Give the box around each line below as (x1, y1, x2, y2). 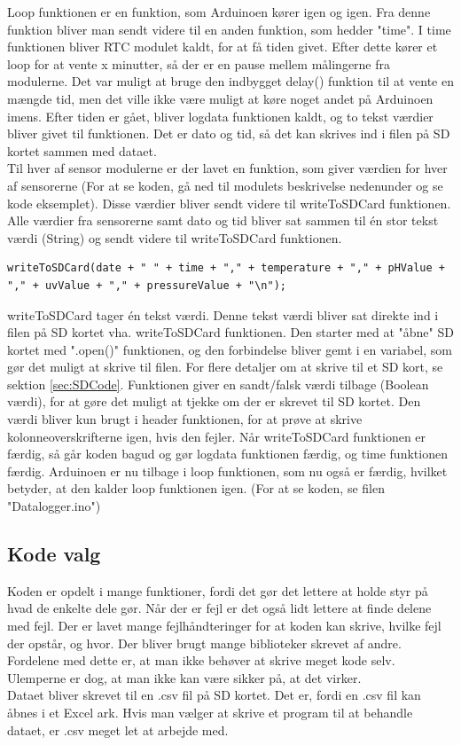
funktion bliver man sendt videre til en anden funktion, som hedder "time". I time (7, 20, 451, 38)
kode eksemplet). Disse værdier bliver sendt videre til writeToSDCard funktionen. (7, 193, 451, 212)
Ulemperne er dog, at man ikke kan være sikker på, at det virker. (7, 668, 362, 686)
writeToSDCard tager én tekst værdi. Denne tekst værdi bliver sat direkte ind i (7, 305, 439, 324)
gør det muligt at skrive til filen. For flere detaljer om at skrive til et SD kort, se (7, 357, 443, 376)
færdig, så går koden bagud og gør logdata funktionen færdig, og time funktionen (7, 444, 448, 463)
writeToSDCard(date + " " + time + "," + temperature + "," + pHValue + (7, 262, 445, 275)
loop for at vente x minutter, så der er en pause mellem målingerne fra (7, 54, 391, 73)
